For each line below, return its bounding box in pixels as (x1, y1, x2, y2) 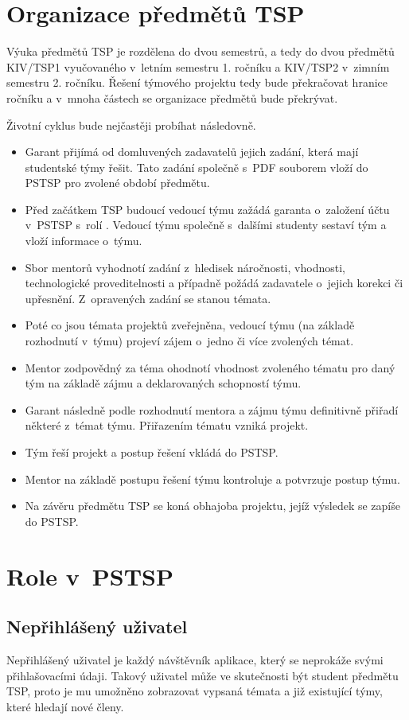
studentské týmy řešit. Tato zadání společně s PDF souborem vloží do (25, 158, 368, 175)
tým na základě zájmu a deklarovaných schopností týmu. (25, 375, 302, 391)
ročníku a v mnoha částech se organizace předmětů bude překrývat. (6, 89, 338, 106)
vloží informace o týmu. (25, 232, 142, 249)
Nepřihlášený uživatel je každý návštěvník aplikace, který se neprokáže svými (6, 651, 384, 667)
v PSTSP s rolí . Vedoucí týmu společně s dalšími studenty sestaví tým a (25, 216, 387, 233)
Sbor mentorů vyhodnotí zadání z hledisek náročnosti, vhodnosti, (25, 259, 345, 275)
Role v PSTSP (6, 559, 173, 592)
